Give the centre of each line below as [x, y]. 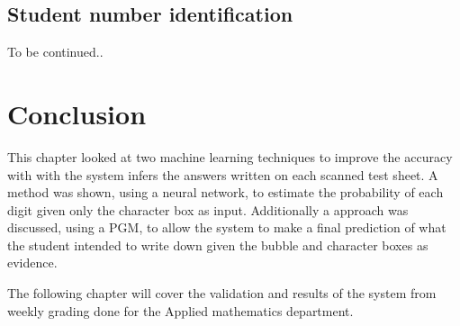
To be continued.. [55, 52]
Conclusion [77, 113]
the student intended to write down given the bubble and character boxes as [218, 244]
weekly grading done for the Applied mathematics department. [180, 310]
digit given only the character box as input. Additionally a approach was [208, 209]
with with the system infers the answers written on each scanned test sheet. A [223, 174]
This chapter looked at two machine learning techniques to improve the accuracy [230, 156]
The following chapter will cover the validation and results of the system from [222, 293]
